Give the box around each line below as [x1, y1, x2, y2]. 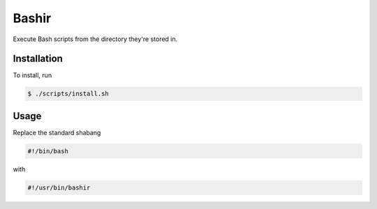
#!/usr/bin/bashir [27, 183, 91, 192]
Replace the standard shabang [13, 128, 101, 137]
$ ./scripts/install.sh [27, 90, 110, 98]
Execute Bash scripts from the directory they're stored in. [13, 35, 178, 43]
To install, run [13, 71, 52, 79]
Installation [13, 53, 63, 65]
